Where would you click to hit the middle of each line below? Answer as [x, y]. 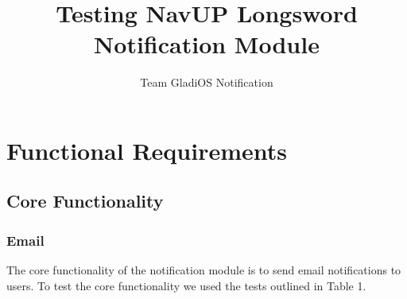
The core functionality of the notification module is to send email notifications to [204, 270]
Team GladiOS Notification [207, 82]
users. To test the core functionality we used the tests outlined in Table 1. [186, 285]
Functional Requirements [147, 150]
